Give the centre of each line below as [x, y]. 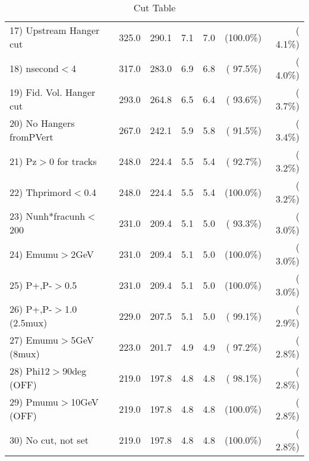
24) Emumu [34, 254]
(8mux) [25, 353]
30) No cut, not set [49, 440]
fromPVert [31, 137]
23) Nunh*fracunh [48, 216]
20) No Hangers [42, 123]
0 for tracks [73, 161]
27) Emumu [34, 340]
